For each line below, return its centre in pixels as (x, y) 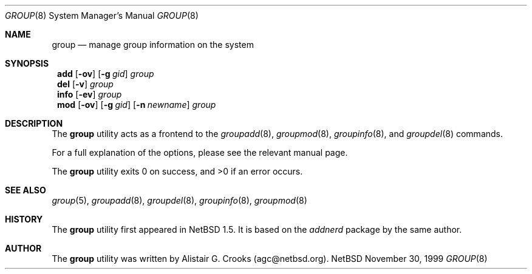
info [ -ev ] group (90, 94)
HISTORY (24, 219)
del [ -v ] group (85, 84)
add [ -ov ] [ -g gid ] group (106, 74)
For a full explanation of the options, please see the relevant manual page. (200, 152)
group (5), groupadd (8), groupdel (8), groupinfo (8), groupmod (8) (179, 200)
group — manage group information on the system (153, 45)
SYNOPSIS (27, 63)
